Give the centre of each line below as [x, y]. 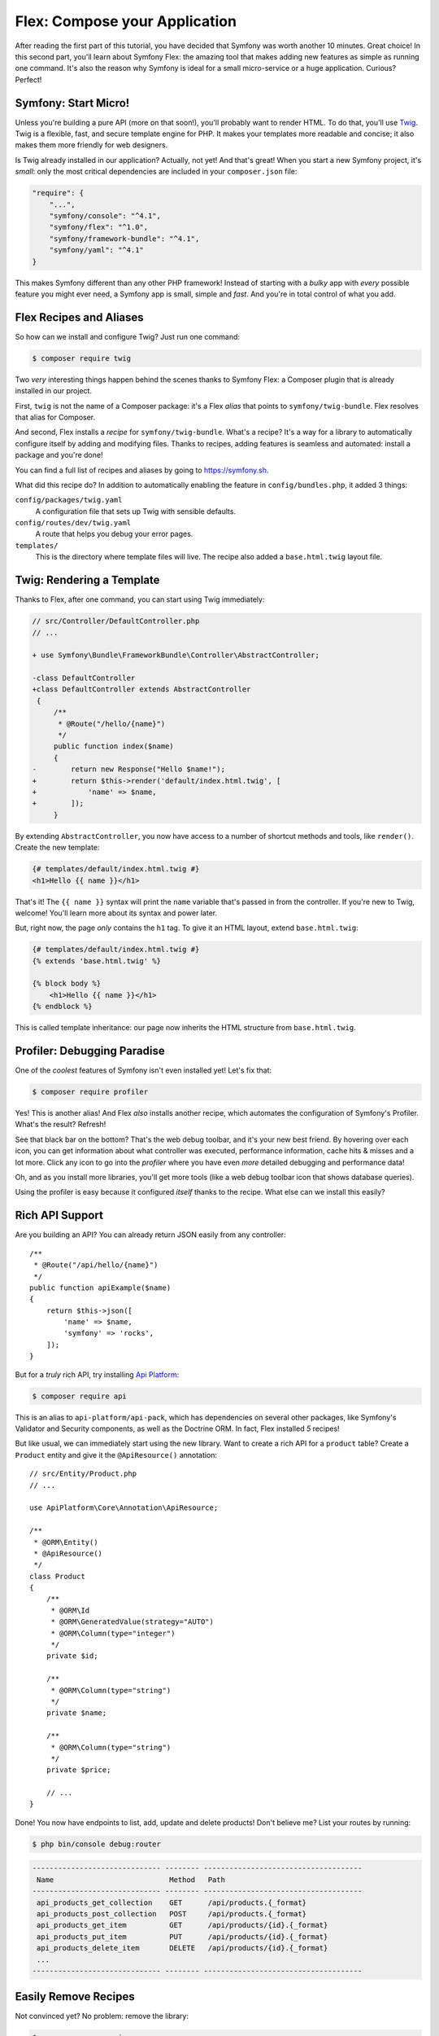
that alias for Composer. [55, 417]
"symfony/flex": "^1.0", [99, 227]
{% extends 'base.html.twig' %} [97, 961]
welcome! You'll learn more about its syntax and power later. [116, 913]
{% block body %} [67, 984]
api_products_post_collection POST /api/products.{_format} [172, 1914]
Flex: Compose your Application [126, 21]
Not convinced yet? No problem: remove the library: [102, 2016]
